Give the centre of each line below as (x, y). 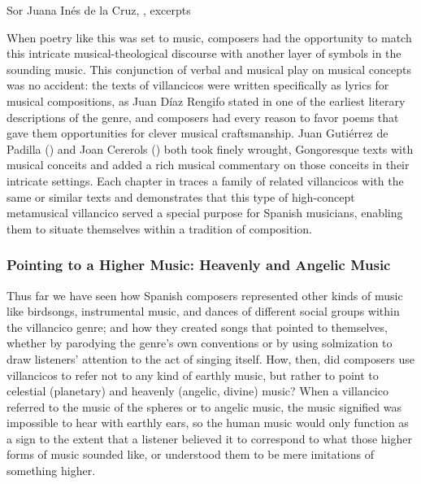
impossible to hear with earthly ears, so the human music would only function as (208, 423)
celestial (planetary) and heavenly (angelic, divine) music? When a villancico (197, 391)
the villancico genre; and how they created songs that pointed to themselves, (197, 327)
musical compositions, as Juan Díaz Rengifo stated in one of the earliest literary (206, 100)
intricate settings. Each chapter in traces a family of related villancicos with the (205, 180)
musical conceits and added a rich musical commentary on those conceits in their (208, 165)
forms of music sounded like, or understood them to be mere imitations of (191, 454)
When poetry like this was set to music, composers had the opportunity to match (209, 37)
